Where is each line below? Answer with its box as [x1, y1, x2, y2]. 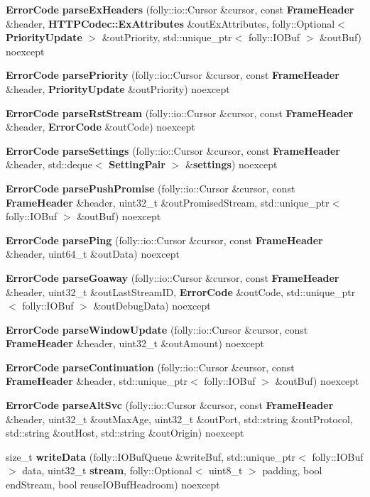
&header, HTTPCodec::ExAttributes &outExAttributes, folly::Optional [6, 16, 335, 31]
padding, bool [262, 463, 322, 478]
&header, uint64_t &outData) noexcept [6, 246, 180, 261]
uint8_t [208, 463, 243, 478]
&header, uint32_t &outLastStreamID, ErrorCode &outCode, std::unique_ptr [6, 284, 356, 299]
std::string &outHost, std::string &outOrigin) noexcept [6, 425, 244, 440]
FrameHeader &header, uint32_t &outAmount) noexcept [6, 336, 264, 351]
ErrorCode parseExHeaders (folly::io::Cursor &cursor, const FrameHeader [6, 2, 354, 16]
